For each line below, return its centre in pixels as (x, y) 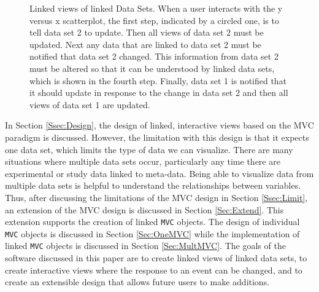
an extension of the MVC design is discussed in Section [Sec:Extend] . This (144, 209)
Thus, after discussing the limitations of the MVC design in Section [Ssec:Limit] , (156, 197)
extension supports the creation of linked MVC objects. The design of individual (152, 222)
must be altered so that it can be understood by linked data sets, (152, 68)
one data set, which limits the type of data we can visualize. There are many (149, 149)
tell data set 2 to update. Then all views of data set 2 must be (147, 32)
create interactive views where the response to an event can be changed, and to (154, 270)
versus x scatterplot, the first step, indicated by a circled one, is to (154, 20)
